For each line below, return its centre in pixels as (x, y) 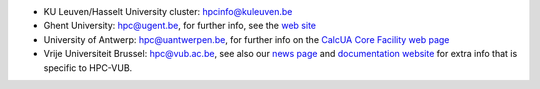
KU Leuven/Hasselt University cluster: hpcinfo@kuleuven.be (168, 11)
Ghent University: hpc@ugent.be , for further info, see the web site (180, 26)
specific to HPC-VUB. (88, 67)
